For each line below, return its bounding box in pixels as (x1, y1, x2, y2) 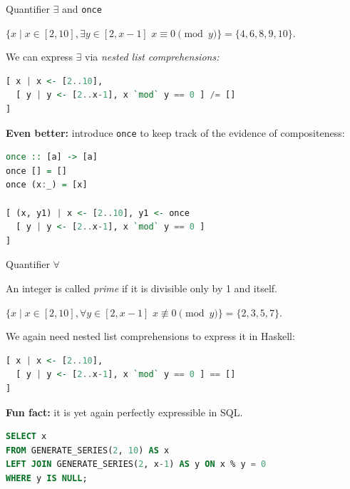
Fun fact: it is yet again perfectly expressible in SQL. (6, 404, 243, 419)
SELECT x (6, 431, 47, 442)
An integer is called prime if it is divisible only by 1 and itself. (6, 281, 277, 296)
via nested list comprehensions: (85, 49, 220, 64)
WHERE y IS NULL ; (6, 473, 88, 483)
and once (62, 1, 102, 16)
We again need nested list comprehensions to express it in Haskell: (6, 329, 295, 344)
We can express (6, 49, 73, 64)
